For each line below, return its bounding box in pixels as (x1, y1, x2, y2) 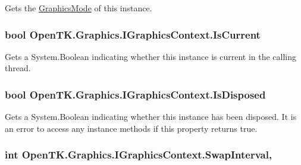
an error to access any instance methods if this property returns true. (5, 122, 258, 134)
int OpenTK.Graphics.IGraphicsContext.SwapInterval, (5, 147, 272, 162)
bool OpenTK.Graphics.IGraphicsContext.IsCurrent (5, 27, 261, 42)
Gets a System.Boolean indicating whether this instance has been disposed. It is (5, 110, 297, 123)
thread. (5, 62, 31, 74)
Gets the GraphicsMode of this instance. (5, 2, 152, 14)
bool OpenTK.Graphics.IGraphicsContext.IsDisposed (5, 87, 266, 101)
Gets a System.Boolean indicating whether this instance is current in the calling (5, 50, 297, 62)
